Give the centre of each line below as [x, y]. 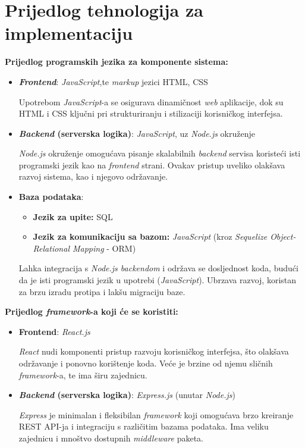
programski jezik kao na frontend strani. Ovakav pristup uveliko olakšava [152, 165]
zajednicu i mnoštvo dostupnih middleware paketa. [111, 438]
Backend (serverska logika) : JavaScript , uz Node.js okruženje [137, 133]
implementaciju [69, 33]
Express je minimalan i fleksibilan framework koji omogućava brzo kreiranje [156, 414]
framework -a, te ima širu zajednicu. [83, 375]
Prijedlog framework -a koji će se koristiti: [92, 311]
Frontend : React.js [54, 331]
